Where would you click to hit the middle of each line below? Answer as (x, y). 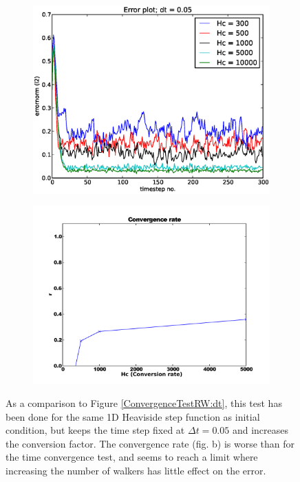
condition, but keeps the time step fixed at (95, 430)
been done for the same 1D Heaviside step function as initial (133, 416)
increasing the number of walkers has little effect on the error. (136, 470)
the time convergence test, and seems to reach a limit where (132, 457)
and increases (260, 430)
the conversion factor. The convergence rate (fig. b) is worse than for (150, 443)
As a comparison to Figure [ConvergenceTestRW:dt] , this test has (144, 402)
